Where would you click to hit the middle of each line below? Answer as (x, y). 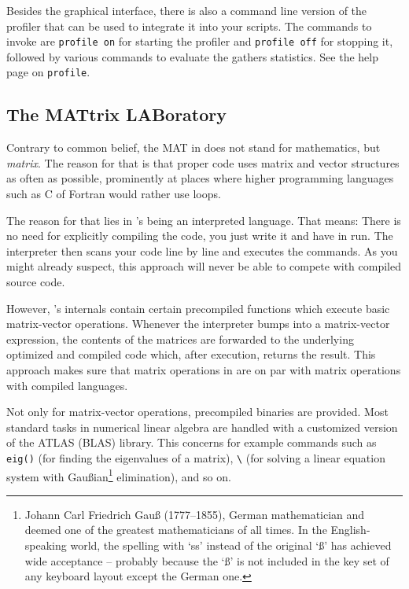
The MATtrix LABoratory (117, 114)
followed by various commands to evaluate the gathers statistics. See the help (192, 56)
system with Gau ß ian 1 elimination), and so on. (119, 475)
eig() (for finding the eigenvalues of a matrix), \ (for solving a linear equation (196, 457)
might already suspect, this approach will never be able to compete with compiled (204, 266)
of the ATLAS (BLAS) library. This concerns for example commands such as (192, 442)
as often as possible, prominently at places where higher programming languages (200, 178)
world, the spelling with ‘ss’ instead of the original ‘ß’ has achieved (231, 545)
